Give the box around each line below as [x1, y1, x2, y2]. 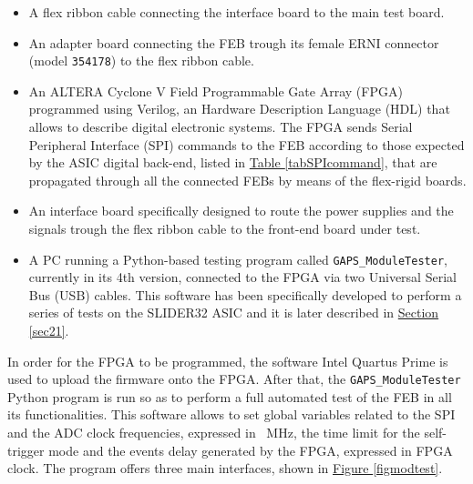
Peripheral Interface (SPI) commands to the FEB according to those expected [28, 135, 465, 154]
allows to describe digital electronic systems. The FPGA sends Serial [28, 117, 413, 136]
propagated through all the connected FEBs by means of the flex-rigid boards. [28, 170, 467, 189]
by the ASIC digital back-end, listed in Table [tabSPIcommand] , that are [28, 153, 437, 172]
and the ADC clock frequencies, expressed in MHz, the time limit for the [7, 423, 420, 442]
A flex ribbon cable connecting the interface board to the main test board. [28, 3, 445, 21]
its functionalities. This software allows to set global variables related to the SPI [7, 405, 456, 424]
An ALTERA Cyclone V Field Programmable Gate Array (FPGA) [28, 81, 403, 100]
